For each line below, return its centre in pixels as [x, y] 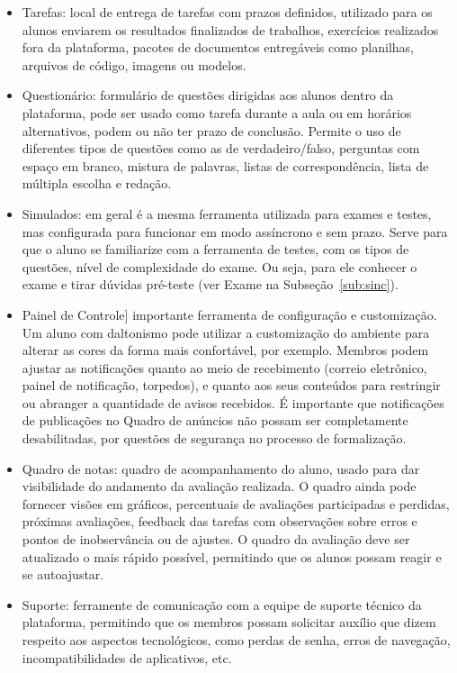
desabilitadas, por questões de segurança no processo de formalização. [214, 438]
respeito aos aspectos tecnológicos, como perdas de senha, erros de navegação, [236, 640]
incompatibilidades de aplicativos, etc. [127, 657]
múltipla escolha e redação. [97, 183]
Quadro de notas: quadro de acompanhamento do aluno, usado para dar [221, 468]
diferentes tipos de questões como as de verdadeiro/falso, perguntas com [221, 148]
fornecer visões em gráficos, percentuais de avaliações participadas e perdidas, [236, 503]
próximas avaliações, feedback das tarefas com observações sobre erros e [220, 521]
